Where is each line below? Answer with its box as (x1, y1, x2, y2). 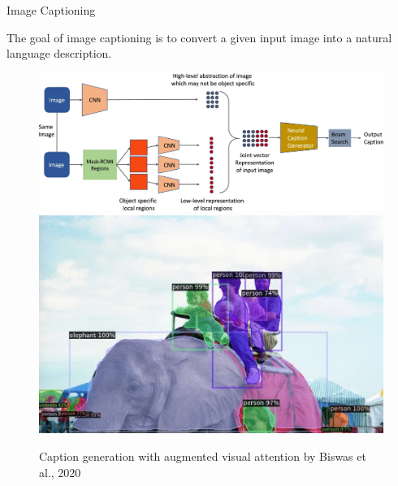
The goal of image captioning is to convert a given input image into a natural (6, 28, 392, 46)
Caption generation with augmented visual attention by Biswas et (39, 447, 366, 464)
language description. (6, 45, 112, 62)
